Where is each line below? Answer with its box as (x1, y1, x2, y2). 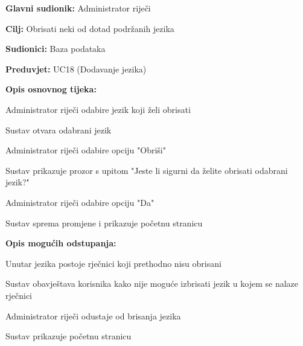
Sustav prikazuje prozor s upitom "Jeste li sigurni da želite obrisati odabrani (5, 164, 288, 176)
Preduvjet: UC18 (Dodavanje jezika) (5, 62, 147, 75)
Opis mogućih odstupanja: (5, 237, 116, 249)
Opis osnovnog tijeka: (5, 83, 97, 95)
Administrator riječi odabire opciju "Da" (5, 196, 155, 208)
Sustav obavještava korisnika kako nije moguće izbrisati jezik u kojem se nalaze (5, 277, 298, 290)
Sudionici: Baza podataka (5, 42, 106, 55)
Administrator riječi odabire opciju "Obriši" (5, 144, 166, 156)
